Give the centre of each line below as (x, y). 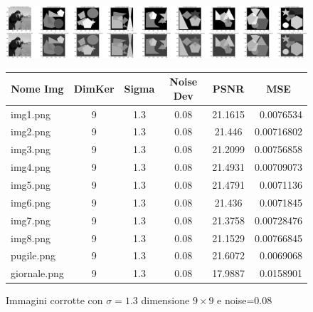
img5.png (31, 185)
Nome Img (37, 88)
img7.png (31, 220)
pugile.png (33, 255)
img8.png (31, 238)
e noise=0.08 (245, 300)
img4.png (31, 167)
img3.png (31, 149)
